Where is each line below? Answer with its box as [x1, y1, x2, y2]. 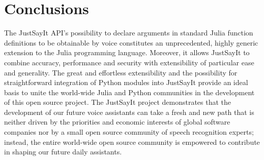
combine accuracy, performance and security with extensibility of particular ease [4, 57, 254, 67]
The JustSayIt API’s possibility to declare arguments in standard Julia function [4, 27, 253, 38]
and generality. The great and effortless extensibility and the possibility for [4, 67, 238, 77]
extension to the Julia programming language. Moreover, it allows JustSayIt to [4, 47, 250, 58]
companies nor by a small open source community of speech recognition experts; [4, 127, 254, 137]
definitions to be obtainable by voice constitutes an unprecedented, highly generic [4, 37, 258, 48]
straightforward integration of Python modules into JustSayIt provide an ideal [4, 77, 248, 88]
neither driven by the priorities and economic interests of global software [4, 116, 230, 127]
